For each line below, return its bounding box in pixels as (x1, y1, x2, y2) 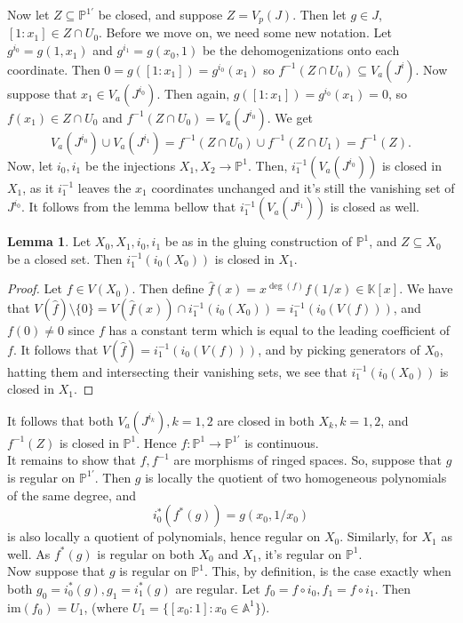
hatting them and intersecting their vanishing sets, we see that (7, 362, 347, 380)
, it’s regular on (257, 544, 342, 563)
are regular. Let (175, 579, 260, 597)
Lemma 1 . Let (7, 232, 92, 251)
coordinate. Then (7, 60, 100, 78)
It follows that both (7, 411, 114, 429)
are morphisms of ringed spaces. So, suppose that (173, 451, 443, 469)
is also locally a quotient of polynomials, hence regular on (7, 527, 321, 546)
